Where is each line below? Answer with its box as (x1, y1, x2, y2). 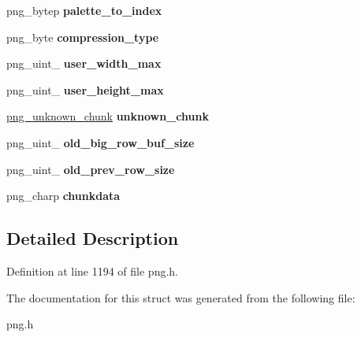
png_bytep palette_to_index (6, 2, 162, 18)
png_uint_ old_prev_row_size (6, 161, 175, 177)
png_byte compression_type (6, 28, 159, 45)
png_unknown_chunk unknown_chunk (6, 108, 209, 124)
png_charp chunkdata (6, 187, 121, 204)
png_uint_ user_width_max (6, 55, 162, 72)
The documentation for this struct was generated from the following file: (6, 289, 355, 306)
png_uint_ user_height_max (6, 81, 164, 98)
